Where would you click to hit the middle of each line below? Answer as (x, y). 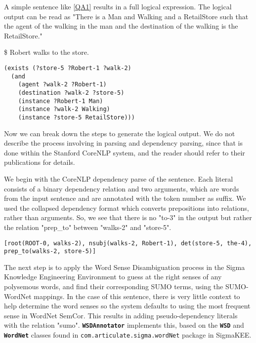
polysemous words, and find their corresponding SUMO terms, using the (114, 286)
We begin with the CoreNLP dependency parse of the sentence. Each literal (119, 178)
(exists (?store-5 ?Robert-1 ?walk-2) (68, 68)
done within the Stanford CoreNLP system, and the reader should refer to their (125, 152)
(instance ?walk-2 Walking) (64, 109)
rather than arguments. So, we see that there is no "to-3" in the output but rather (128, 217)
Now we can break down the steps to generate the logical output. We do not (120, 133)
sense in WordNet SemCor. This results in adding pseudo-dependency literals (121, 315)
